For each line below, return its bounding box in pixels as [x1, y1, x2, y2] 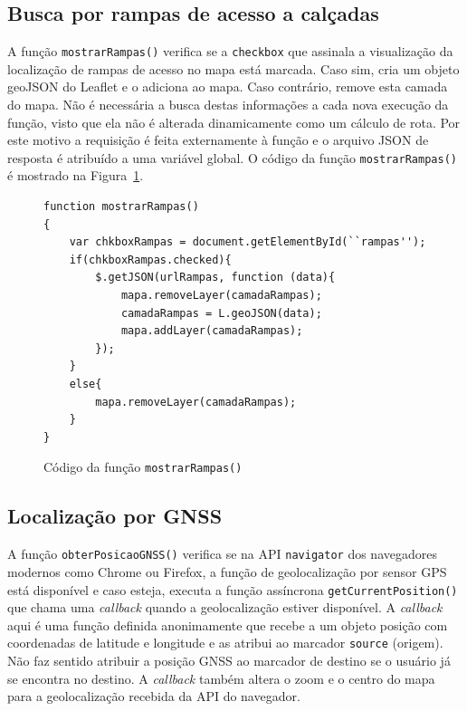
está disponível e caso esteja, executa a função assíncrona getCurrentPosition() [7, 580, 458, 599]
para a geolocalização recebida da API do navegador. [7, 687, 300, 706]
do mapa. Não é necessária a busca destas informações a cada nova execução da [7, 95, 449, 114]
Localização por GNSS [7, 502, 223, 530]
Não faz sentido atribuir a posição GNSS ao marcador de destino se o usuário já [7, 651, 451, 669]
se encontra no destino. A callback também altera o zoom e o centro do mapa [7, 668, 435, 687]
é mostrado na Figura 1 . [7, 166, 144, 185]
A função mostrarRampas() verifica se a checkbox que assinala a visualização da [7, 42, 453, 61]
